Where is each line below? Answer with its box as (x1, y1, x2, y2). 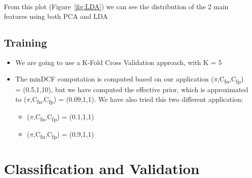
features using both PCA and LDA (4, 11, 108, 21)
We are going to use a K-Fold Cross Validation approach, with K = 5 (15, 57, 222, 67)
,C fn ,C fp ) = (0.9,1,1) (34, 129, 94, 140)
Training (4, 34, 47, 49)
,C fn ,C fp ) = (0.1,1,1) (34, 111, 94, 123)
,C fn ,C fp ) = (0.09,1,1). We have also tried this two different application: (30, 94, 243, 105)
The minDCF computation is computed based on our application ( (15, 73, 214, 83)
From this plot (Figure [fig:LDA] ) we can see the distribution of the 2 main (4, 1, 229, 11)
